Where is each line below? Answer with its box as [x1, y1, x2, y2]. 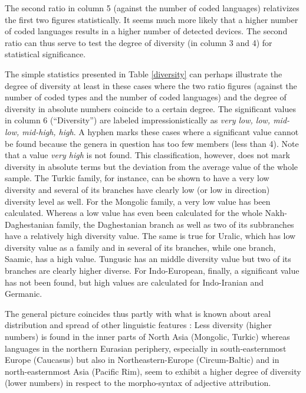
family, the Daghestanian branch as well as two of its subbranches [56, 218, 294, 230]
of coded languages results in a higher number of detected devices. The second [5, 25, 288, 37]
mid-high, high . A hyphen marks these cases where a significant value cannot [22, 125, 299, 137]
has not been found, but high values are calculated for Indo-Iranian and [5, 276, 264, 288]
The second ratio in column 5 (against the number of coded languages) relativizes [5, 2, 300, 14]
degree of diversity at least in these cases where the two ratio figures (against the [5, 79, 297, 91]
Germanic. [5, 287, 42, 300]
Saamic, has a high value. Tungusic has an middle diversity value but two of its [5, 253, 291, 265]
